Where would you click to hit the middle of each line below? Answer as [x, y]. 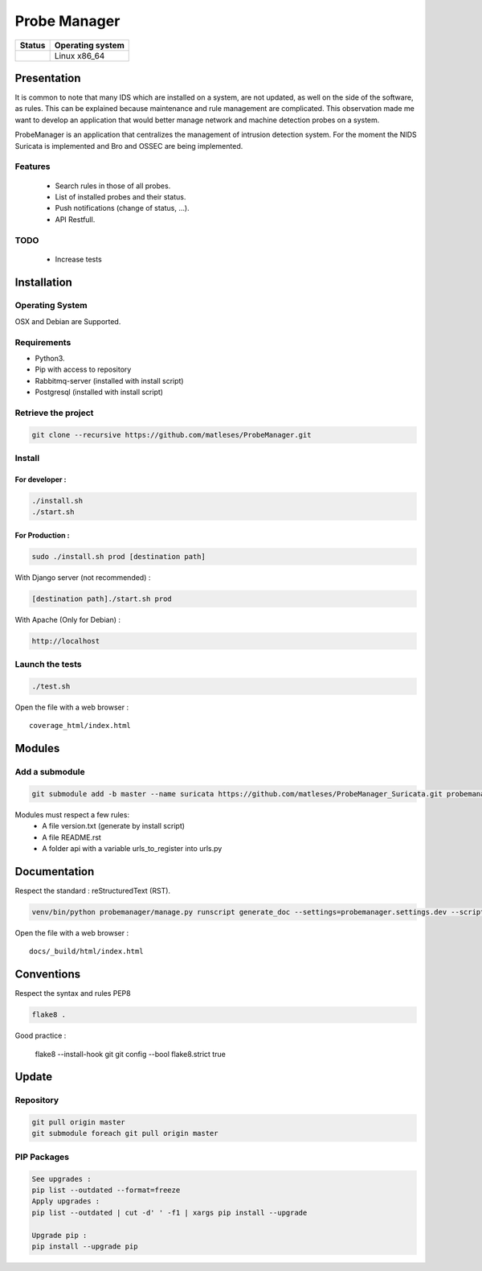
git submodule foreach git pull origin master [125, 1133]
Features [33, 167]
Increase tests [78, 259]
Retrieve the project [54, 413]
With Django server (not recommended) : [83, 577]
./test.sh [51, 686]
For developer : [41, 479]
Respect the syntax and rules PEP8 [73, 993]
